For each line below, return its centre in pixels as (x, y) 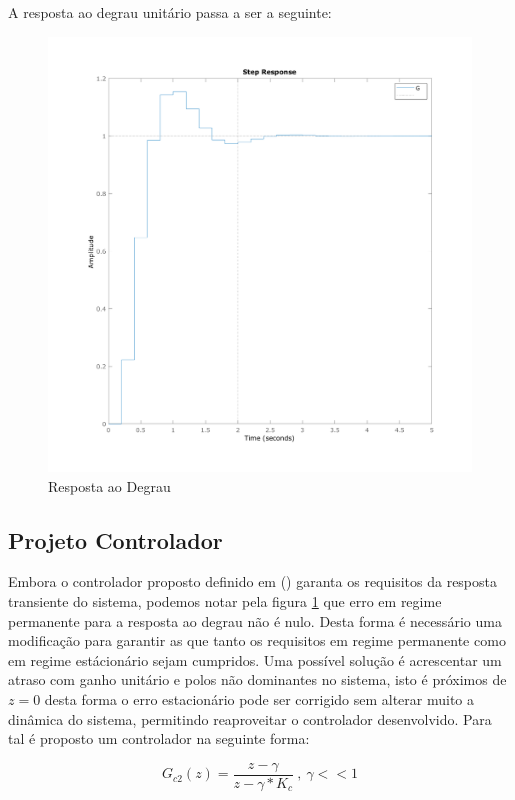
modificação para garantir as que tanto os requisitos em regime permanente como (257, 640)
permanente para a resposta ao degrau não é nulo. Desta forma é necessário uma (255, 620)
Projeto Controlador (115, 539)
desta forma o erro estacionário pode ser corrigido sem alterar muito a (259, 699)
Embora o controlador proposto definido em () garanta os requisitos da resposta (253, 581)
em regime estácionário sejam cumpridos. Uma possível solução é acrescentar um (255, 659)
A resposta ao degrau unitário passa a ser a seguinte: (170, 12)
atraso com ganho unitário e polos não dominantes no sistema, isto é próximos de (257, 679)
